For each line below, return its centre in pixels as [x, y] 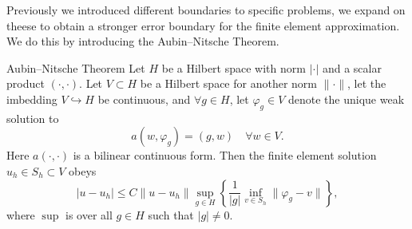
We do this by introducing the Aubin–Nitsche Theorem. [143, 41]
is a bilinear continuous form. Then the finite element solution [225, 155]
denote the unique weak [346, 99]
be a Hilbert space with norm [234, 67]
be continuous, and [144, 99]
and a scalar [352, 67]
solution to [33, 118]
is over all [89, 214]
